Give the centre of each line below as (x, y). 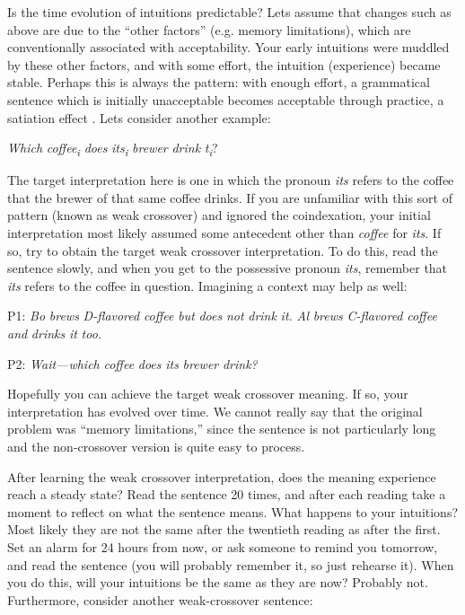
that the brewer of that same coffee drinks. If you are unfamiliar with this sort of (230, 197)
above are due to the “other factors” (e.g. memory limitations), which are (209, 29)
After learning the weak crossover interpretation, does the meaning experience (222, 476)
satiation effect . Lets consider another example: (139, 117)
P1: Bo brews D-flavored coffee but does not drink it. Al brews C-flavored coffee (222, 316)
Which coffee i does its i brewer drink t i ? (113, 149)
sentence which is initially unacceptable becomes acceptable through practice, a (226, 99)
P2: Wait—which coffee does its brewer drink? (132, 363)
